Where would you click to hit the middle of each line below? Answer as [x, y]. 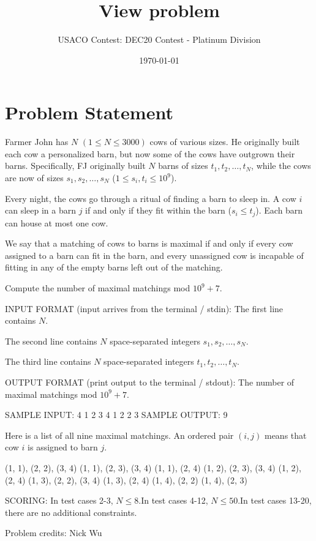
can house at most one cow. [57, 222]
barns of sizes [183, 166]
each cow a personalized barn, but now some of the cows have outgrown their [150, 153]
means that [285, 435]
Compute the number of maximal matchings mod [98, 288]
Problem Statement [89, 112]
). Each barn [279, 210]
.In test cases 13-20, [275, 500]
